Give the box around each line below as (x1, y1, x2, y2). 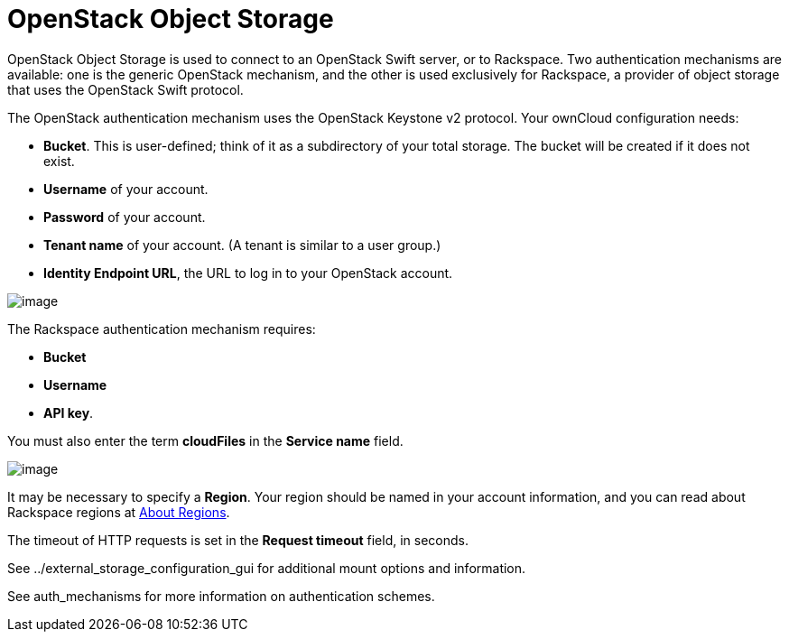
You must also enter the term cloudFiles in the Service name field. (7, 432, 404, 449)
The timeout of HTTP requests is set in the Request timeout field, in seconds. (7, 532, 469, 548)
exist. (43, 153, 75, 169)
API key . (43, 404, 94, 421)
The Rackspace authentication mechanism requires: (7, 320, 316, 337)
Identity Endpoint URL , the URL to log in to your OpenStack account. (43, 264, 453, 281)
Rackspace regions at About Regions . (7, 504, 230, 520)
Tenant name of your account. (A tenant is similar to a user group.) (43, 236, 441, 253)
